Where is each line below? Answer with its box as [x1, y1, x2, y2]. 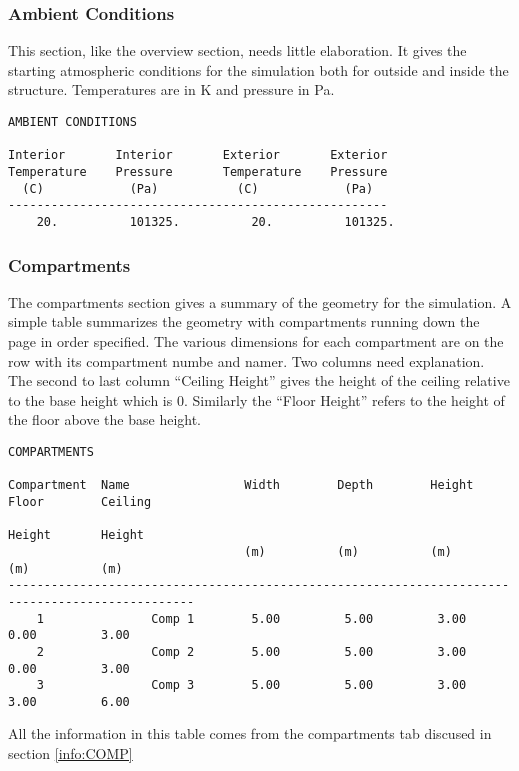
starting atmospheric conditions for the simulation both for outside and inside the [8, 59, 509, 80]
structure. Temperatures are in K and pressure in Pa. [8, 79, 335, 100]
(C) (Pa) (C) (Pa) [22, 181, 374, 196]
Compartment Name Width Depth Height [8, 478, 474, 493]
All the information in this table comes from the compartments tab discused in [8, 723, 492, 744]
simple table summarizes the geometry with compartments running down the [8, 311, 480, 332]
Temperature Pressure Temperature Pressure [8, 164, 388, 179]
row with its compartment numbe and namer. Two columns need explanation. [8, 350, 485, 371]
